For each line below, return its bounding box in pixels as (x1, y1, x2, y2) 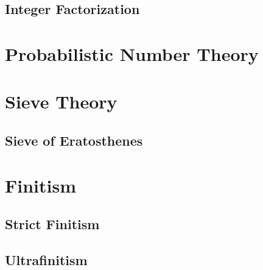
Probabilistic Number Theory (5, 41, 259, 66)
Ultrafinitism (5, 250, 88, 269)
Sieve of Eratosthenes (5, 130, 143, 149)
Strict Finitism (5, 215, 100, 233)
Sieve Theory (5, 89, 117, 114)
